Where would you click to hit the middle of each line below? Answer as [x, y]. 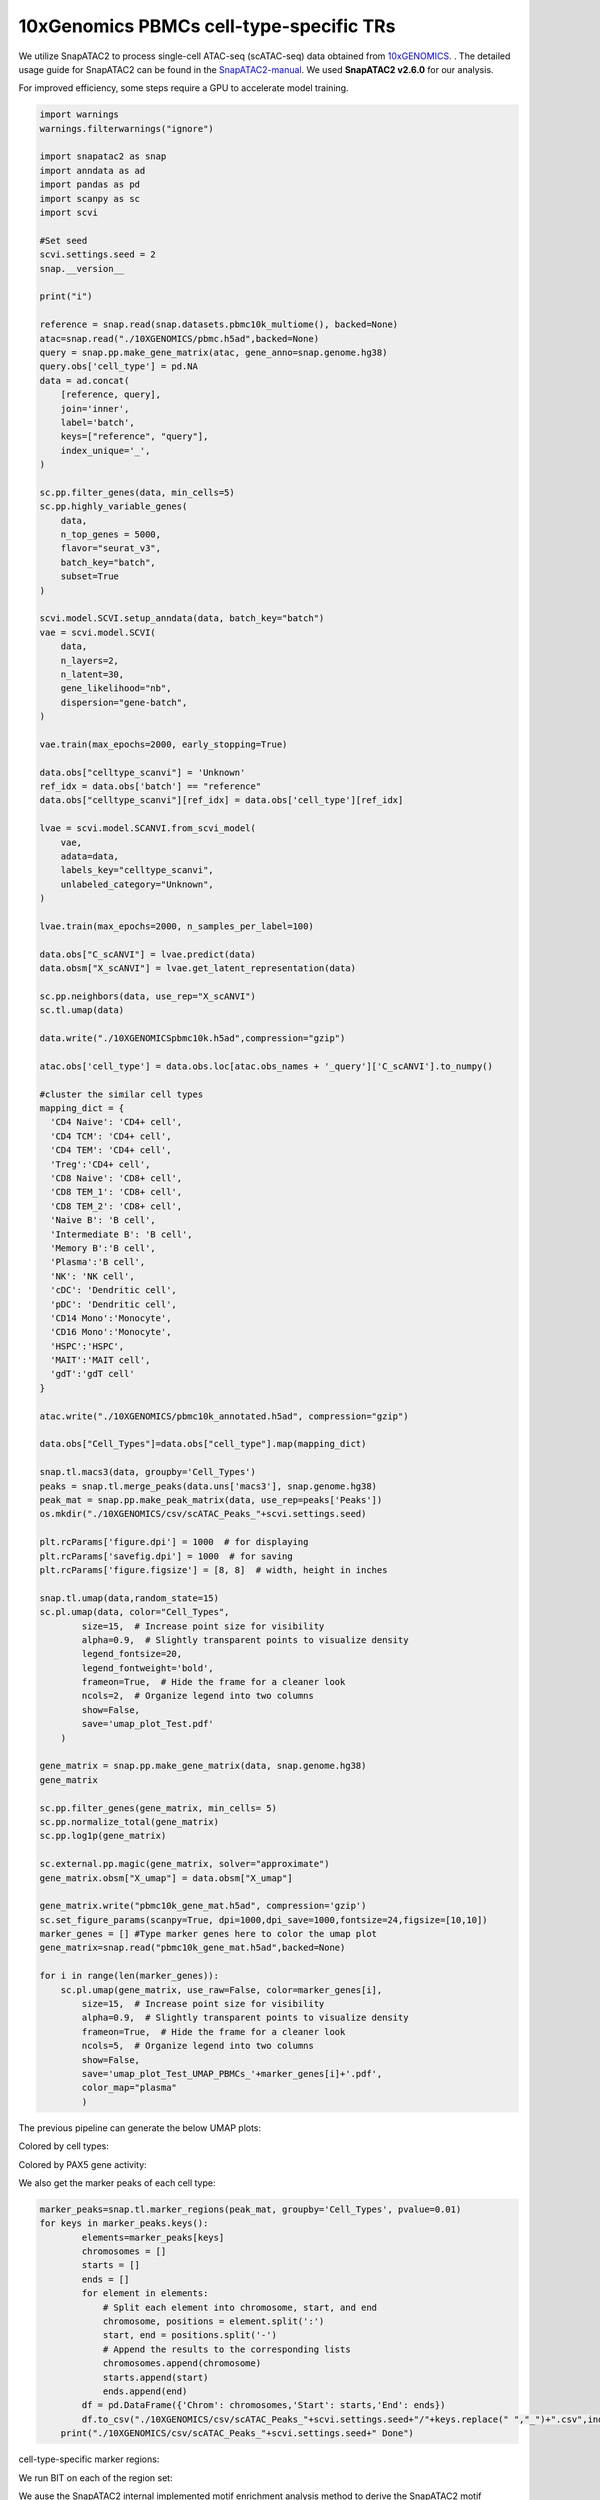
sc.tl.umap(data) [82, 1010]
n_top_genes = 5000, [111, 534]
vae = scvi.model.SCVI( [98, 632]
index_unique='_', [105, 450]
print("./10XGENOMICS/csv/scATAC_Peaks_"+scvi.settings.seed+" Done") [237, 2433]
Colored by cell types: [63, 2146]
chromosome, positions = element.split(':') [213, 2321]
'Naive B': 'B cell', [103, 1220]
